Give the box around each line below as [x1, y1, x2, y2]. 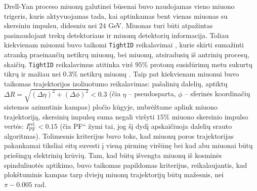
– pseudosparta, [128, 88, 176, 99]
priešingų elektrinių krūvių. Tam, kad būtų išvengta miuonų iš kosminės [4, 150, 222, 160]
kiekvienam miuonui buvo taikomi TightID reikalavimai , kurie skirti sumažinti [4, 39, 244, 50]
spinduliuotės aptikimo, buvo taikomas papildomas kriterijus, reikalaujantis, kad [4, 159, 247, 170]
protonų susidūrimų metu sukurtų [150, 59, 253, 69]
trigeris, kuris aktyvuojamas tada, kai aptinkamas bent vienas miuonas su [4, 10, 228, 21]
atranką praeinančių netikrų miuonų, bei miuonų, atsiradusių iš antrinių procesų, [4, 49, 250, 60]
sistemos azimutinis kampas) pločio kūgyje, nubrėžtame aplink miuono [4, 102, 218, 112]
